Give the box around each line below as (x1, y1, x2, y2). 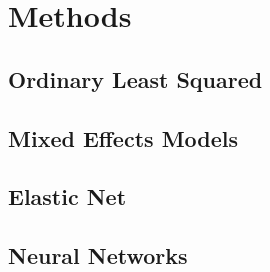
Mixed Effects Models (8, 122, 239, 153)
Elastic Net (8, 181, 127, 212)
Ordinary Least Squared (8, 63, 263, 94)
